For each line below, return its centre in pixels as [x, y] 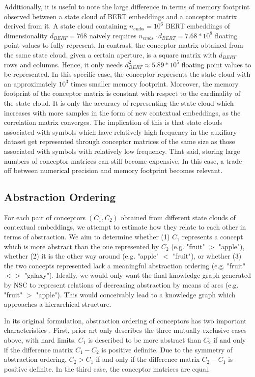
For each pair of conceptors [45, 217]
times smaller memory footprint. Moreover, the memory [155, 83]
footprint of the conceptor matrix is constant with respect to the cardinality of [122, 93]
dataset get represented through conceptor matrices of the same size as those [120, 141]
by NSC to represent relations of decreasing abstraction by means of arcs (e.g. [121, 285]
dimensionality [26, 35]
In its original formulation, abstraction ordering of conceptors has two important [125, 320]
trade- [235, 160]
